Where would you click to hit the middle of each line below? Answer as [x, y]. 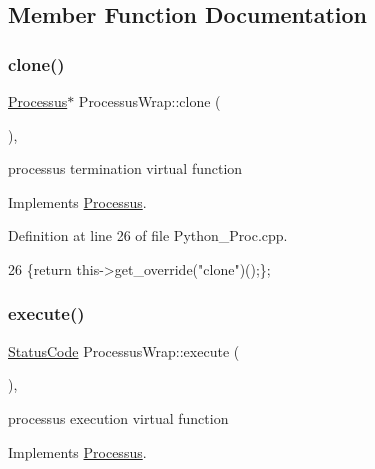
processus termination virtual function [125, 168]
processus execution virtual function [118, 417]
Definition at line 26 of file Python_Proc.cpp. [148, 235]
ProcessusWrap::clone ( [149, 101]
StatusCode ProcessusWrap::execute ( [124, 350]
